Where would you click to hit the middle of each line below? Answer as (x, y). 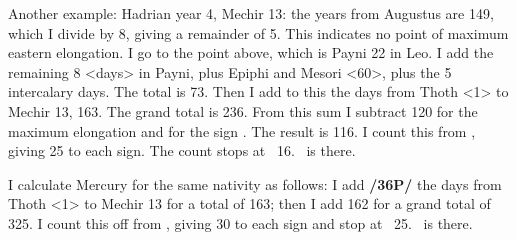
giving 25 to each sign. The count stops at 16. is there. (182, 150)
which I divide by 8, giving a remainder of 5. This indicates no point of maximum (258, 32)
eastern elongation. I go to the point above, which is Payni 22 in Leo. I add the (251, 52)
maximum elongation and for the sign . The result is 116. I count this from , (242, 130)
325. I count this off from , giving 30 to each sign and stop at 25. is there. (240, 222)
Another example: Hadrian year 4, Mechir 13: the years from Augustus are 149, (251, 13)
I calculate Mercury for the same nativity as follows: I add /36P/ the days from (255, 183)
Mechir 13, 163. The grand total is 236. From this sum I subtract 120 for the (243, 110)
